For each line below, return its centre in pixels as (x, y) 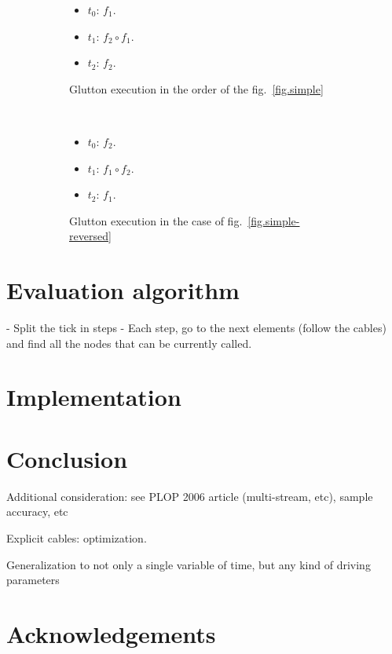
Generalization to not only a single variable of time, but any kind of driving (189, 564)
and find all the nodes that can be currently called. (129, 343)
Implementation (94, 397)
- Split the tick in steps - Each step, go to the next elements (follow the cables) (196, 328)
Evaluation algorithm (123, 290)
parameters (33, 580)
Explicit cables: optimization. (77, 537)
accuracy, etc (37, 512)
